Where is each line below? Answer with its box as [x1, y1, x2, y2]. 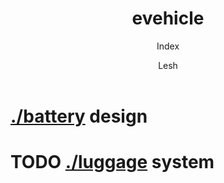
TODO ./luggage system [10, 151, 215, 174]
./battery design [10, 105, 148, 127]
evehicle [131, 7, 205, 30]
